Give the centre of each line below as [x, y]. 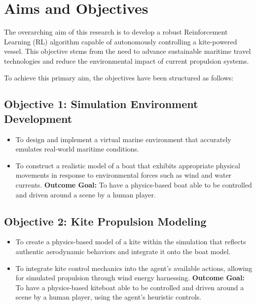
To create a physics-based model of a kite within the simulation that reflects [131, 242]
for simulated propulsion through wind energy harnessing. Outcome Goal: [130, 278]
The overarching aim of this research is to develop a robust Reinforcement [116, 32]
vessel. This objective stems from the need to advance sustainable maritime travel [128, 51]
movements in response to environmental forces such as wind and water [124, 175]
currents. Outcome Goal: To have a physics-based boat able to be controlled [134, 185]
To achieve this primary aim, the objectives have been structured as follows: [119, 77]
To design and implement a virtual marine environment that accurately [123, 139]
